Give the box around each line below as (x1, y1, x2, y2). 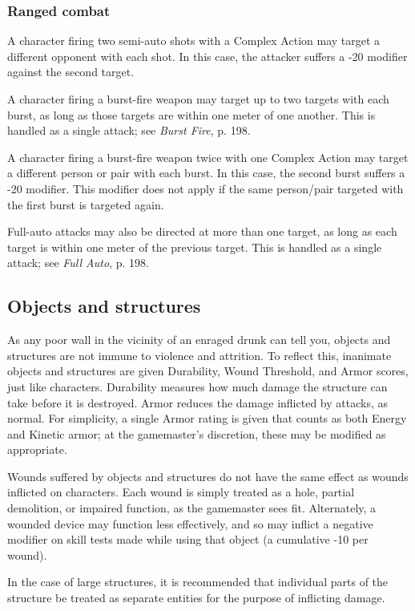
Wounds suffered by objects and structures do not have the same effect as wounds (7, 467, 409, 484)
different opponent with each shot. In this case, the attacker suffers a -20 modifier (7, 47, 408, 64)
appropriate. (7, 441, 67, 458)
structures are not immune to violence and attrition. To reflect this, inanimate (7, 346, 392, 363)
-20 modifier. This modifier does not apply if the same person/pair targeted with (7, 180, 404, 196)
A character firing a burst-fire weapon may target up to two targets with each (7, 91, 389, 107)
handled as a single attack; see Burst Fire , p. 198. (7, 122, 251, 139)
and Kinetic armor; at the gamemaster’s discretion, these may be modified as (7, 425, 386, 442)
